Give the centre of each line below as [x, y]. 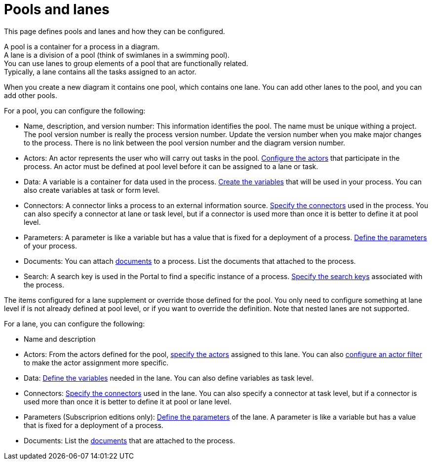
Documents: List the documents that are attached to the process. [130, 440]
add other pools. [31, 95]
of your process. [50, 246]
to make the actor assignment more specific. [96, 362]
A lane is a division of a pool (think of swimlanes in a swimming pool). [117, 55]
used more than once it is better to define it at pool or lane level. [128, 401]
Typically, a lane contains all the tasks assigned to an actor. [100, 71]
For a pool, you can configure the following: [75, 110]
